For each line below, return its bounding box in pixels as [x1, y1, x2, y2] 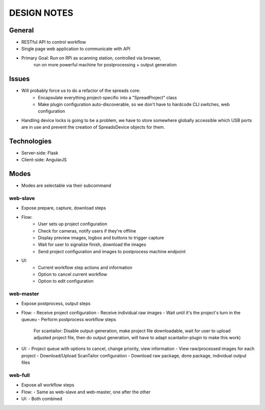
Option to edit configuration [38, 278, 94, 284]
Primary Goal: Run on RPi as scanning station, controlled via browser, [21, 55, 161, 61]
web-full [9, 372, 30, 379]
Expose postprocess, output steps [21, 300, 91, 307]
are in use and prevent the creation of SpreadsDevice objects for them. [21, 124, 165, 130]
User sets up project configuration [38, 221, 107, 227]
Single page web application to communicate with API [21, 46, 131, 52]
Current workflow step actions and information [38, 264, 132, 270]
